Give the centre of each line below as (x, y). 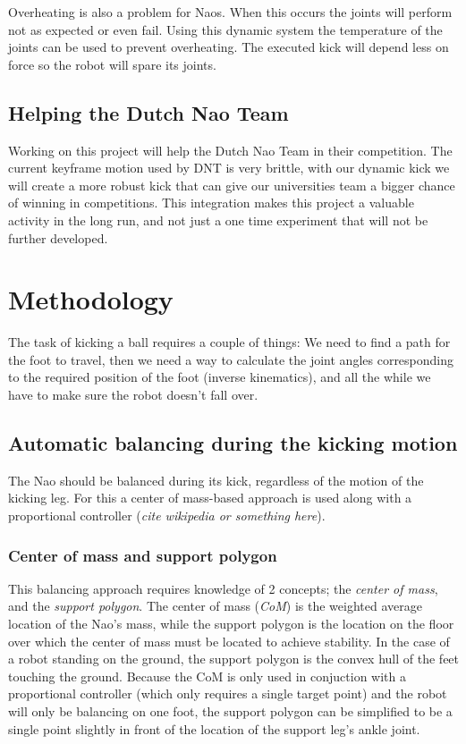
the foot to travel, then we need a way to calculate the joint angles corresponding (231, 359)
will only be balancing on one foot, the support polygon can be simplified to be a (230, 711)
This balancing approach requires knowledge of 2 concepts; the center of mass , (223, 588)
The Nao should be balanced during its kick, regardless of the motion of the (216, 480)
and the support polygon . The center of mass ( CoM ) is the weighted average (215, 606)
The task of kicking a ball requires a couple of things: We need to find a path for (229, 342)
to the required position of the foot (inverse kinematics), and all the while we (220, 377)
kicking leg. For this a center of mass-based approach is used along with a (210, 498)
